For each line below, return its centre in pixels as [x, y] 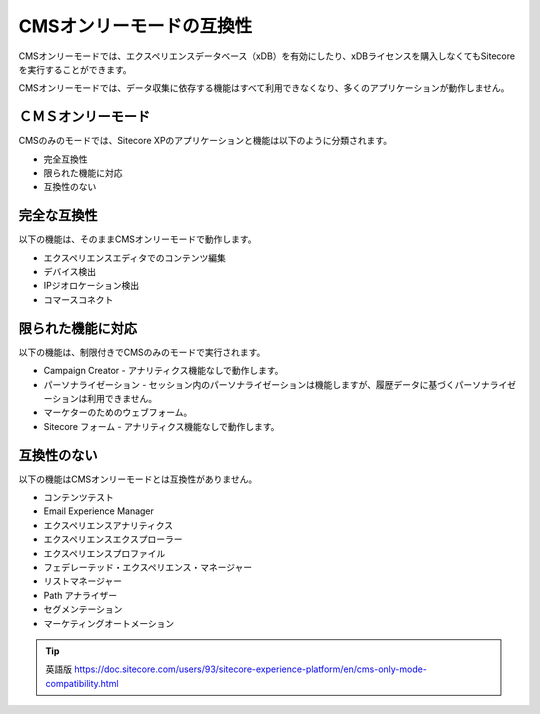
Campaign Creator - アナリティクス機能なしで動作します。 [163, 371]
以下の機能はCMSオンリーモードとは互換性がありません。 [138, 479]
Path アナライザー [80, 595]
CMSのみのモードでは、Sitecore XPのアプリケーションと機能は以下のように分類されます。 [205, 141]
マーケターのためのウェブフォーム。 [118, 412]
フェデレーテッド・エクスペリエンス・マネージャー [148, 567]
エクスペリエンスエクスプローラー [113, 539]
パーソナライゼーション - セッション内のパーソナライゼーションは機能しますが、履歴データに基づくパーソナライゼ [280, 384]
